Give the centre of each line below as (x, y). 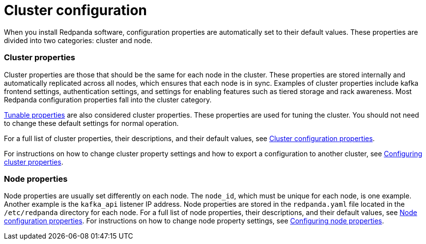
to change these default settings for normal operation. (91, 123)
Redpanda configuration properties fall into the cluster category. (108, 99)
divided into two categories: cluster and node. (78, 40)
